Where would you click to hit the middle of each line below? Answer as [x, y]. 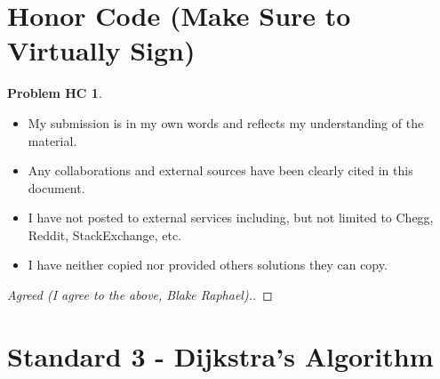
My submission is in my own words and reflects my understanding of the [226, 122]
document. [56, 187]
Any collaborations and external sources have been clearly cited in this [220, 170]
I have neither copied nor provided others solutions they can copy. [208, 265]
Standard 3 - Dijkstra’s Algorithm [220, 355]
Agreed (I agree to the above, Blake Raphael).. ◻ [140, 295]
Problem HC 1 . [55, 93]
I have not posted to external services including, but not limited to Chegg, [231, 218]
